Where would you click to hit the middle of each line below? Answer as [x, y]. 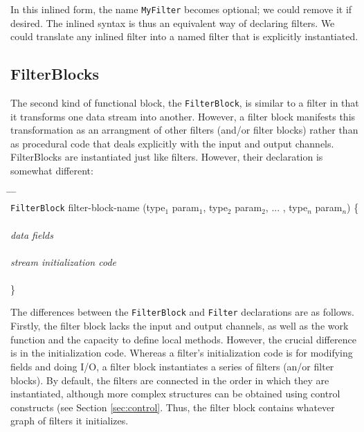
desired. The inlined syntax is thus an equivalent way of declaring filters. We [173, 22]
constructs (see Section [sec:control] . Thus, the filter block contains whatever [173, 407]
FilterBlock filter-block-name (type [88, 207]
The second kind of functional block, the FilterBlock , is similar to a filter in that [185, 103]
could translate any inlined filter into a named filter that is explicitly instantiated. [184, 36]
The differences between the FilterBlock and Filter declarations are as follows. [182, 312]
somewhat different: [52, 171]
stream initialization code [63, 261]
